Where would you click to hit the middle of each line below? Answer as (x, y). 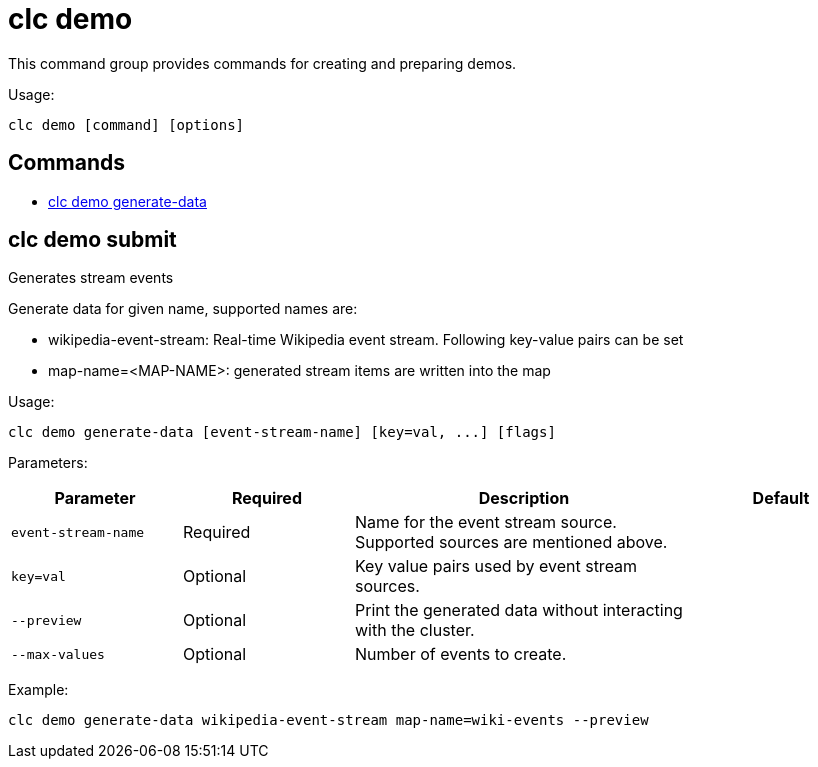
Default (781, 498)
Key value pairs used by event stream (496, 566)
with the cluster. (415, 630)
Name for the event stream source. (486, 522)
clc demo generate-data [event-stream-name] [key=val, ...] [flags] (282, 432)
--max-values (58, 654)
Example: (38, 690)
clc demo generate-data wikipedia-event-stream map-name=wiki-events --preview (328, 720)
